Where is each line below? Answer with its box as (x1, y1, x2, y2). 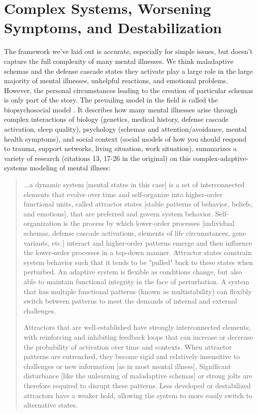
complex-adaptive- (193, 153, 249, 163)
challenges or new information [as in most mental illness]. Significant (23, 361, 231, 371)
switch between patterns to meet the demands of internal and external (23, 296, 237, 306)
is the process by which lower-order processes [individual (63, 218, 235, 228)
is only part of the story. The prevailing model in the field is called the (4, 95, 218, 105)
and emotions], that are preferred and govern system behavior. (23, 208, 213, 218)
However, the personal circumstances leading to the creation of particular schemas (4, 85, 254, 95)
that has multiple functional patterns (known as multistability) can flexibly (23, 286, 252, 296)
